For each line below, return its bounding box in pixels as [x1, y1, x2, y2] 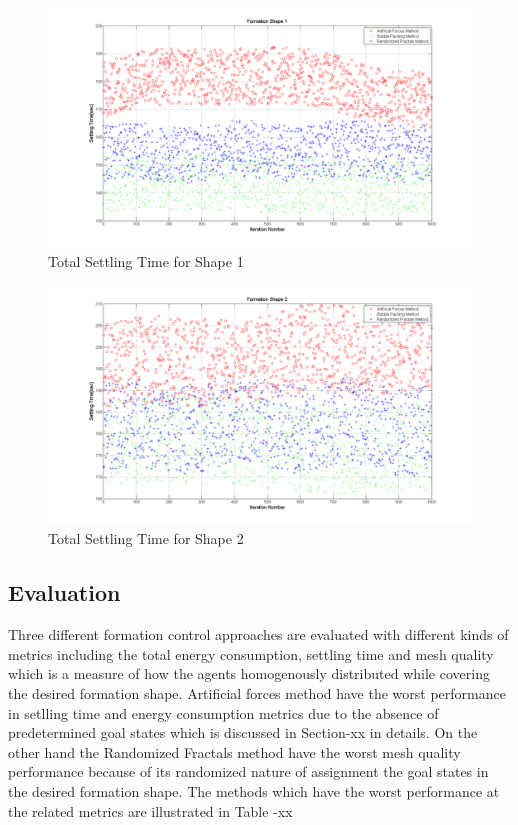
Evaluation [8, 577, 121, 608]
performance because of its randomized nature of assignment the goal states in [8, 761, 489, 782]
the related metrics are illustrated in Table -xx [8, 800, 293, 821]
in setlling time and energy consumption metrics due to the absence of [8, 702, 439, 723]
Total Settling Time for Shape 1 [48, 250, 244, 271]
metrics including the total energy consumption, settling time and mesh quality [8, 643, 494, 664]
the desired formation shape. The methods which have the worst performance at [8, 780, 500, 801]
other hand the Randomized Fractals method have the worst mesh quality [8, 741, 461, 762]
